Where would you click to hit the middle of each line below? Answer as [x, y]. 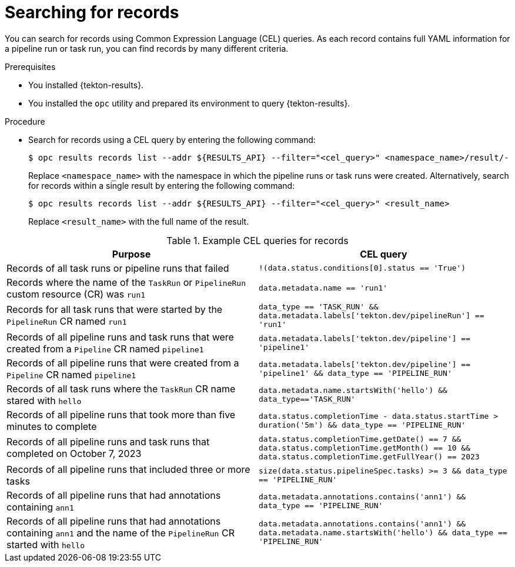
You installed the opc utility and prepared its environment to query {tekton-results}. [189, 103]
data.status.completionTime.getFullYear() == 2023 [369, 456]
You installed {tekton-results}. [86, 85]
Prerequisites [30, 66]
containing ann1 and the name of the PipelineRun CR [121, 533]
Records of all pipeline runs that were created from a [123, 363]
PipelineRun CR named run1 [67, 321]
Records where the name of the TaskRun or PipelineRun [126, 282]
